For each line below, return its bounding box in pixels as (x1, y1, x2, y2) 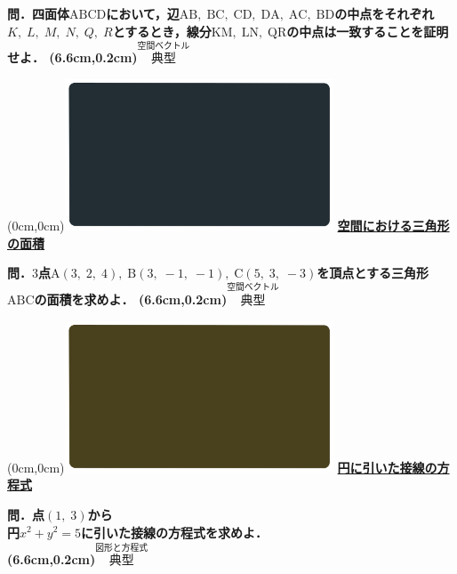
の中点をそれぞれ (334, 4, 435, 22)
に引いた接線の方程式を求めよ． (81, 522, 269, 541)
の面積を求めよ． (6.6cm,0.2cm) (34, 290, 228, 309)
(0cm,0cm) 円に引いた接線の (7, 457, 437, 476)
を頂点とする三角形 (317, 263, 429, 282)
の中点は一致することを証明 (286, 21, 449, 40)
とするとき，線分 (112, 21, 212, 40)
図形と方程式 (95, 543, 148, 553)
